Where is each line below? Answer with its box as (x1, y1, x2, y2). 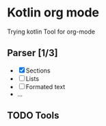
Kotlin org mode (7, 5, 100, 21)
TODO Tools (7, 110, 59, 121)
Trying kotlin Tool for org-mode (7, 27, 96, 36)
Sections (25, 66, 51, 75)
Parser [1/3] (7, 47, 58, 59)
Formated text (25, 82, 66, 90)
